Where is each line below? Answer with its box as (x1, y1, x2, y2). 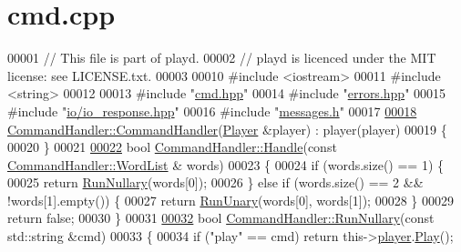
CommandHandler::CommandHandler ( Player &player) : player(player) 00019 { (7, 119, 447, 138)
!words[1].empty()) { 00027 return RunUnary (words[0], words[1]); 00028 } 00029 (7, 190, 454, 209)
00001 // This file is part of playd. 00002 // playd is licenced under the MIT (7, 48, 436, 67)
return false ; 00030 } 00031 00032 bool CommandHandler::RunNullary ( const (7, 208, 435, 227)
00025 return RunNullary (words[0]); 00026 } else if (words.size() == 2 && (7, 173, 424, 192)
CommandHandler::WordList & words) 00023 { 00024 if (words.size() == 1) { (7, 155, 445, 174)
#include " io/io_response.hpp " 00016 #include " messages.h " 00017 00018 (7, 101, 417, 120)
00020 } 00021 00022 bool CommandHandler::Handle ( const (7, 137, 337, 156)
